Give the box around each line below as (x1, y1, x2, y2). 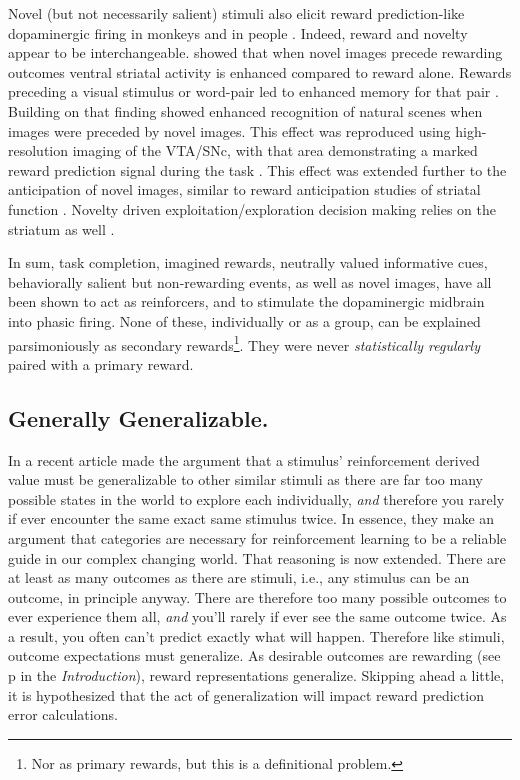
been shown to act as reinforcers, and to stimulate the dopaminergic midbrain (8, 291, 485, 312)
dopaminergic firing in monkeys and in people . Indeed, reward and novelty (8, 22, 468, 43)
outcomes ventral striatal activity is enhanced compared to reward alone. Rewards (8, 61, 512, 82)
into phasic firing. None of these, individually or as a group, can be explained (8, 310, 481, 331)
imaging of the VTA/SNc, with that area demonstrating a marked (72, 140, 478, 161)
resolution (8, 140, 69, 161)
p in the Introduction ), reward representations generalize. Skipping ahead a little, (8, 665, 505, 686)
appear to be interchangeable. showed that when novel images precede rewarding (8, 42, 503, 63)
